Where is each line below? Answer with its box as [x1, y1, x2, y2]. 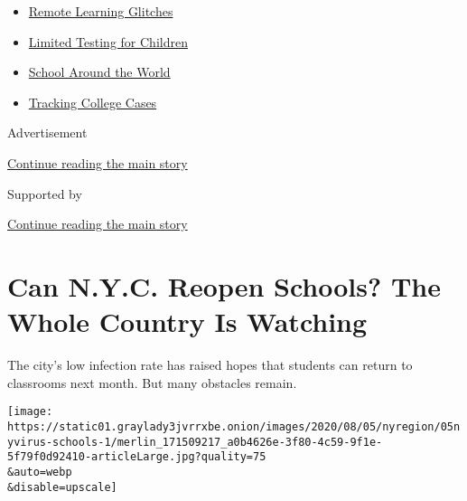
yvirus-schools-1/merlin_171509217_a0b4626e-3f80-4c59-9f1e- [7, 435, 383, 449]
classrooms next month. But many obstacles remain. [7, 373, 297, 392]
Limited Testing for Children [28, 32, 188, 51]
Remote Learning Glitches [28, 2, 173, 20]
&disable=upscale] [7, 480, 117, 494]
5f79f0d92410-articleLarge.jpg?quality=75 [7, 450, 266, 464]
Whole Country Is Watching [7, 303, 368, 340]
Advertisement [7, 123, 88, 142]
